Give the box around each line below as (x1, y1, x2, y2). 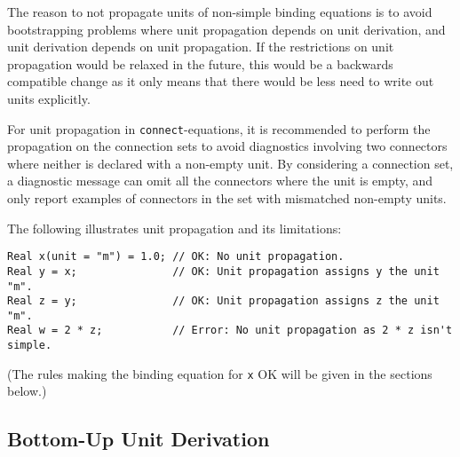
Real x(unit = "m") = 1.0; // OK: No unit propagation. (7, 250, 345, 264)
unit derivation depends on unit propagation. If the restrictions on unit (7, 37, 394, 56)
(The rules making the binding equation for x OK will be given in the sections (7, 364, 432, 382)
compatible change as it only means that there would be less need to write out (7, 72, 434, 91)
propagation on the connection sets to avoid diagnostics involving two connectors (7, 137, 448, 155)
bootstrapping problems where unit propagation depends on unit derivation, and (7, 20, 446, 38)
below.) (7, 382, 47, 400)
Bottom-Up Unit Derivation (7, 425, 270, 453)
